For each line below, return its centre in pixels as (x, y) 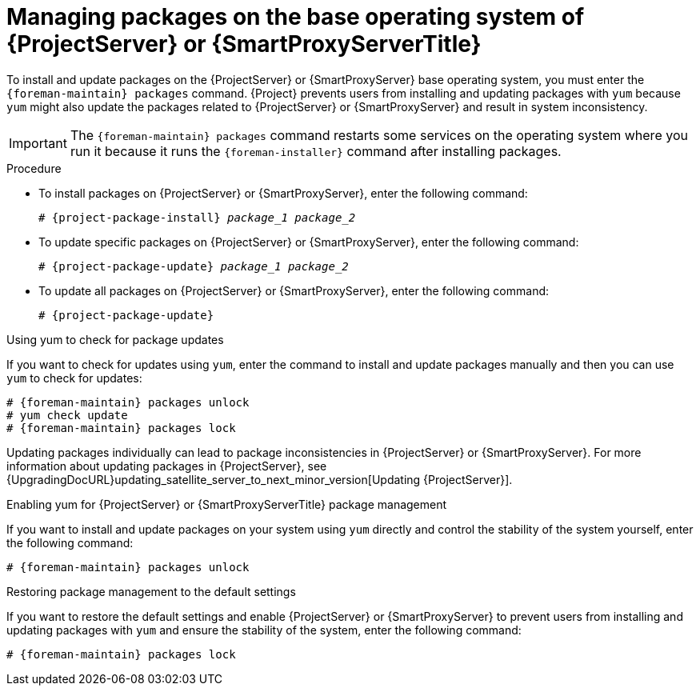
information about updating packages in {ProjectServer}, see (167, 466)
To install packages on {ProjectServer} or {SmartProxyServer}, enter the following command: (283, 193)
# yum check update (67, 415)
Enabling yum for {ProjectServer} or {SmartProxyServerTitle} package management (227, 504)
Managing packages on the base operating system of (296, 17)
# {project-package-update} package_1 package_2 (194, 266)
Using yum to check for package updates (115, 339)
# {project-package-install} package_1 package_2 (197, 217)
